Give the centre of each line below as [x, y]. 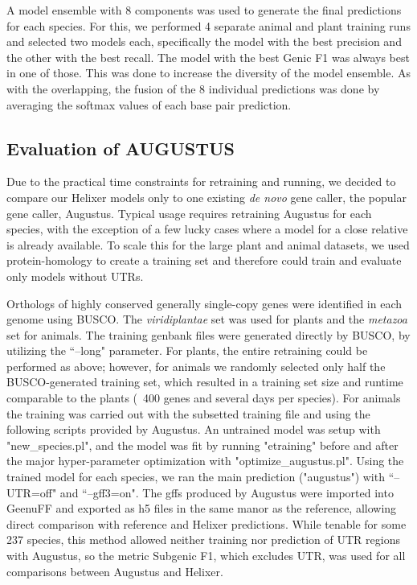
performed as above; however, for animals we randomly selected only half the [196, 366]
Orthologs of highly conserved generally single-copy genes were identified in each [204, 303]
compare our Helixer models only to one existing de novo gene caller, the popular [206, 197]
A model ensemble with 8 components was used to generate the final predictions [204, 10]
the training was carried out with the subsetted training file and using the [188, 413]
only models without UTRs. [75, 276]
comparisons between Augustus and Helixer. [115, 571]
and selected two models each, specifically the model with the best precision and [204, 41]
